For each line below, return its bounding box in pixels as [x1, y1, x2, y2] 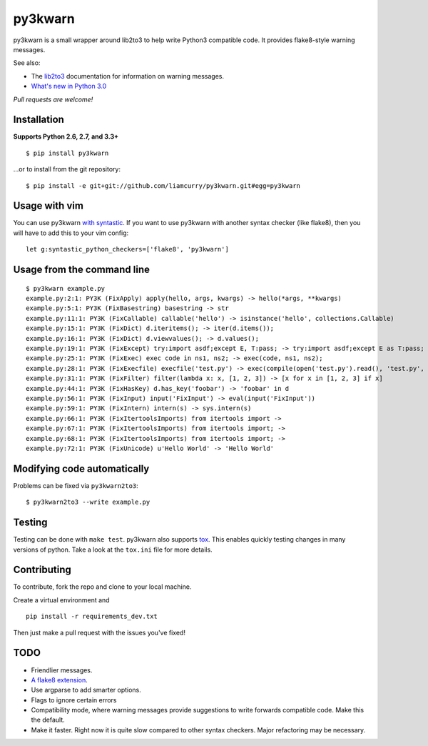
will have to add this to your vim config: [13, 229, 129, 237]
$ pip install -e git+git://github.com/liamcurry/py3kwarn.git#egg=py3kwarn [26, 181, 301, 189]
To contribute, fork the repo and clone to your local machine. [13, 582, 192, 591]
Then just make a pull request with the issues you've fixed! [13, 628, 185, 637]
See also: [13, 59, 41, 67]
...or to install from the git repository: [13, 165, 121, 174]
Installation [13, 114, 64, 126]
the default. [31, 715, 66, 725]
